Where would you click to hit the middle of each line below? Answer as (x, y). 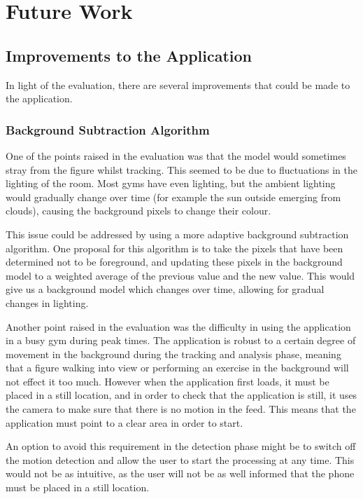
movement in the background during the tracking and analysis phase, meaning (173, 354)
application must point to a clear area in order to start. (124, 422)
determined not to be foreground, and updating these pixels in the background (174, 262)
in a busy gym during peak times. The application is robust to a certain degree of (181, 340)
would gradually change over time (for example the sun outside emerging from (173, 197)
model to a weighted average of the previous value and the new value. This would (180, 275)
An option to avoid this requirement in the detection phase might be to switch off (181, 446)
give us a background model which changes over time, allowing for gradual (165, 289)
